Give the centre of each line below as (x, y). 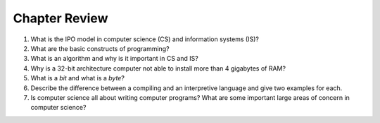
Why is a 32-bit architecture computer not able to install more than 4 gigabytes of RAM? (158, 68)
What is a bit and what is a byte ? (77, 78)
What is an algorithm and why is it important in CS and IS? (114, 59)
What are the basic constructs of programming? (100, 48)
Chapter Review (61, 18)
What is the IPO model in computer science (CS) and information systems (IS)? (145, 39)
